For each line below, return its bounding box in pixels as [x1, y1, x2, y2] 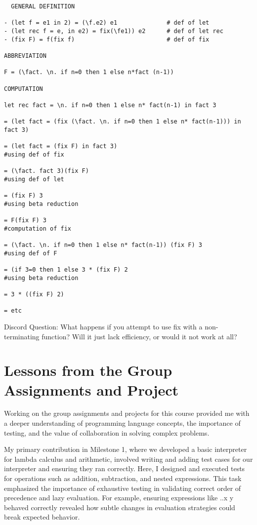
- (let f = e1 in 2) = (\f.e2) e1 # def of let [4, 19, 210, 27]
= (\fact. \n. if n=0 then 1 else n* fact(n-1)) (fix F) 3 [4, 242, 202, 249]
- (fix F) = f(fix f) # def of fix [4, 36, 210, 43]
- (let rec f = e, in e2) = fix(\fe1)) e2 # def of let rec [4, 27, 223, 35]
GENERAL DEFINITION [11, 3, 75, 10]
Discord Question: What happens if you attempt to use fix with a [4, 321, 203, 331]
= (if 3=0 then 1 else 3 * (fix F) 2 [4, 266, 128, 273]
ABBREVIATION [4, 52, 46, 59]
